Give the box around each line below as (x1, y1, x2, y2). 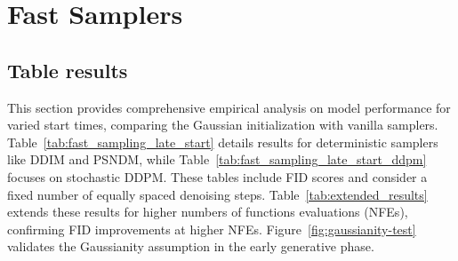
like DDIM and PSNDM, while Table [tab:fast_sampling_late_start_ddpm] (7, 150, 427, 169)
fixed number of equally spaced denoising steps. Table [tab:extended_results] (7, 185, 428, 203)
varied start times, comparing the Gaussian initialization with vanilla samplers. (7, 115, 438, 134)
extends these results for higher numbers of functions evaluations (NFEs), (7, 202, 408, 221)
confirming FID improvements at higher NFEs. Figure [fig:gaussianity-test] (7, 219, 416, 238)
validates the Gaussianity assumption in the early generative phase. (7, 237, 374, 256)
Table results (7, 56, 128, 83)
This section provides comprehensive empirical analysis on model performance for (7, 98, 451, 116)
